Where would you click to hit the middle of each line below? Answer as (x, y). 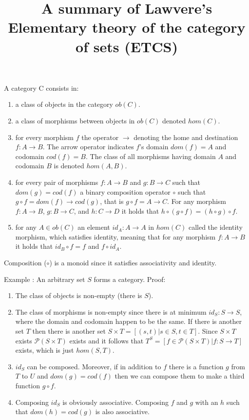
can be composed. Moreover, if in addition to (94, 366)
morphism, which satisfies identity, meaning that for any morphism (115, 236)
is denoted (69, 166)
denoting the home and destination (186, 137)
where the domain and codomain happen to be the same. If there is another (129, 321)
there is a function (196, 366)
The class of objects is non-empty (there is (79, 295)
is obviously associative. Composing (115, 402)
